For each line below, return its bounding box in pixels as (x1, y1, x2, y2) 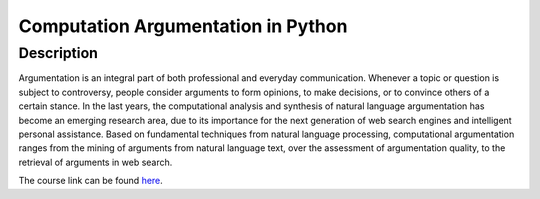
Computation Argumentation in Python (18, 15, 348, 37)
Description (18, 44, 99, 62)
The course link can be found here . (18, 175, 164, 187)
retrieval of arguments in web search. (18, 156, 173, 168)
